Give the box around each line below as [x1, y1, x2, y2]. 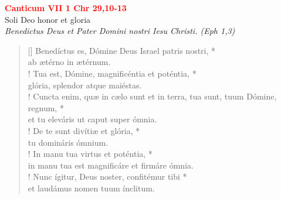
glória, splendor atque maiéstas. [28, 78, 142, 91]
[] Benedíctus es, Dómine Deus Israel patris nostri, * [28, 44, 216, 56]
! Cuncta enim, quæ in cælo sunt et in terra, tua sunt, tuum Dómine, [28, 90, 277, 102]
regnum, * [28, 101, 64, 114]
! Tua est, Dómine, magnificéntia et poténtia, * [28, 67, 197, 79]
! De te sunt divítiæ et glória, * [28, 124, 140, 136]
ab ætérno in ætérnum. [28, 56, 111, 68]
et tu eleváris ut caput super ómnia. [28, 113, 157, 125]
